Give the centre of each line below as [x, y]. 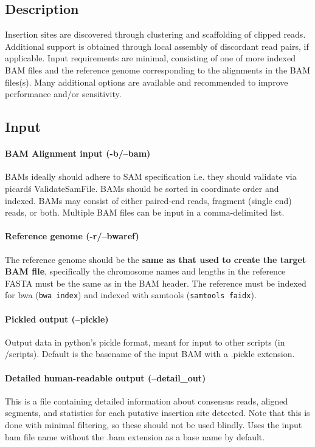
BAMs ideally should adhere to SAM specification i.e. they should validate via [151, 176]
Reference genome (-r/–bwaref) [72, 236]
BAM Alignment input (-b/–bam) [78, 153]
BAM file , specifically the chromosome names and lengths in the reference [145, 271]
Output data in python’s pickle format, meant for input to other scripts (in [145, 342]
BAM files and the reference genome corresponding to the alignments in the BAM [158, 70]
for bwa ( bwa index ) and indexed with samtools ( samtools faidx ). [131, 295]
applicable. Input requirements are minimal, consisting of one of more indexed [150, 58]
